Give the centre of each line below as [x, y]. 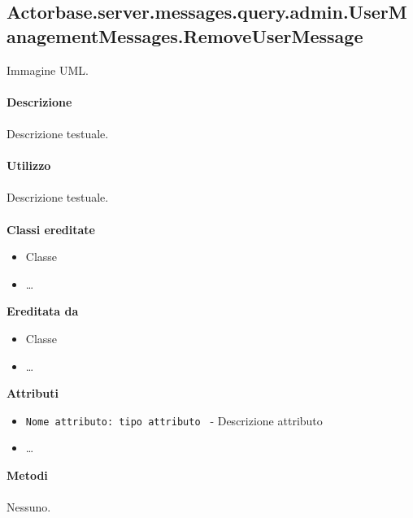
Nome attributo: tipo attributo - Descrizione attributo [174, 420]
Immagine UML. [48, 70]
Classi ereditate [51, 229]
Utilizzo [29, 165]
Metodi [27, 474]
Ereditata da [43, 311]
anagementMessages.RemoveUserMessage [185, 35]
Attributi [33, 393]
